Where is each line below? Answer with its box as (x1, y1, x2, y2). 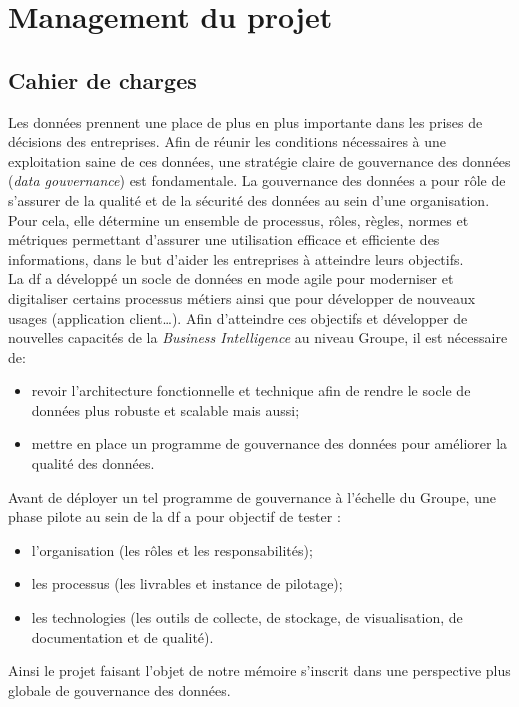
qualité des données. (31, 453, 155, 474)
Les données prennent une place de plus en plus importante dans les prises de (8, 111, 483, 132)
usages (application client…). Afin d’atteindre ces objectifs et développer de (8, 307, 468, 328)
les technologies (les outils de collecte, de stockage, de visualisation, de (31, 607, 463, 628)
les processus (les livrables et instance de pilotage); (31, 573, 343, 594)
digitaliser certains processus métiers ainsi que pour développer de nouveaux (8, 287, 476, 308)
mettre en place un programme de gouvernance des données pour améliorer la (31, 433, 508, 454)
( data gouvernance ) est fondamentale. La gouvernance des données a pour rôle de (8, 170, 506, 191)
